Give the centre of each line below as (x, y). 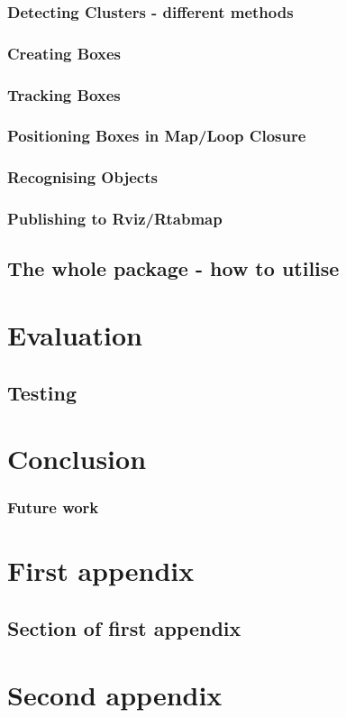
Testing (42, 392)
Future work (53, 507)
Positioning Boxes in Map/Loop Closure (157, 136)
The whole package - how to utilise (173, 268)
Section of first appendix (124, 627)
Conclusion (77, 459)
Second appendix (115, 694)
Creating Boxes (64, 53)
